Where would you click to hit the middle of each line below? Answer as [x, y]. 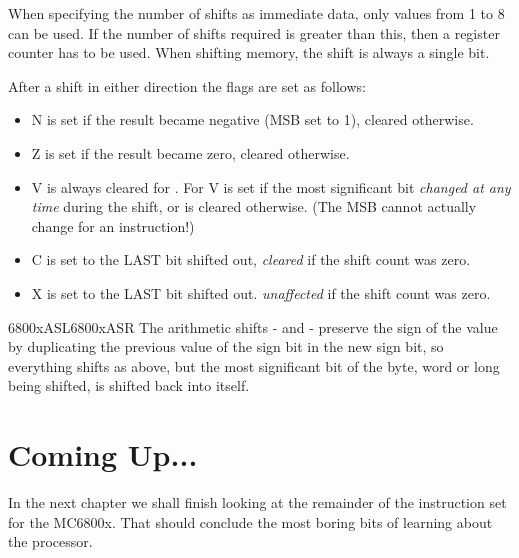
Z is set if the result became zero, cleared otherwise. [190, 152]
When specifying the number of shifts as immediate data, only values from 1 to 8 [256, 13]
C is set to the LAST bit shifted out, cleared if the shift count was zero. [251, 259]
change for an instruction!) [113, 225]
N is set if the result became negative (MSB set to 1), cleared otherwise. [252, 119]
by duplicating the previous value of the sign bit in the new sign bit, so [226, 346]
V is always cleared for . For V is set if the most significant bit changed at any [271, 186]
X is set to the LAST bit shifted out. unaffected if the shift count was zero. [261, 292]
